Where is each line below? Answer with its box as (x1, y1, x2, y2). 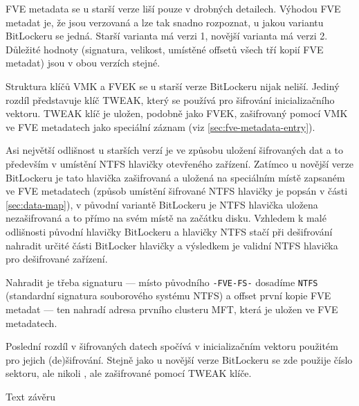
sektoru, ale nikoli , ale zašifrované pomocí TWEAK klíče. (6, 366, 252, 380)
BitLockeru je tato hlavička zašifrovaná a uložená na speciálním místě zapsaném (6, 170, 345, 184)
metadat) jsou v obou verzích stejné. (6, 55, 160, 70)
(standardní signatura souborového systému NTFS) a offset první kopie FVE (6, 288, 331, 303)
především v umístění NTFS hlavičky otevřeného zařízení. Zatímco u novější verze (6, 156, 353, 170)
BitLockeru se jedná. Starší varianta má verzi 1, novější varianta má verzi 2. (6, 28, 328, 43)
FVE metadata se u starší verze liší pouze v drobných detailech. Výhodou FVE (6, 1, 341, 15)
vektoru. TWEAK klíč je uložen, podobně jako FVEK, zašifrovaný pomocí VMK (6, 106, 348, 121)
